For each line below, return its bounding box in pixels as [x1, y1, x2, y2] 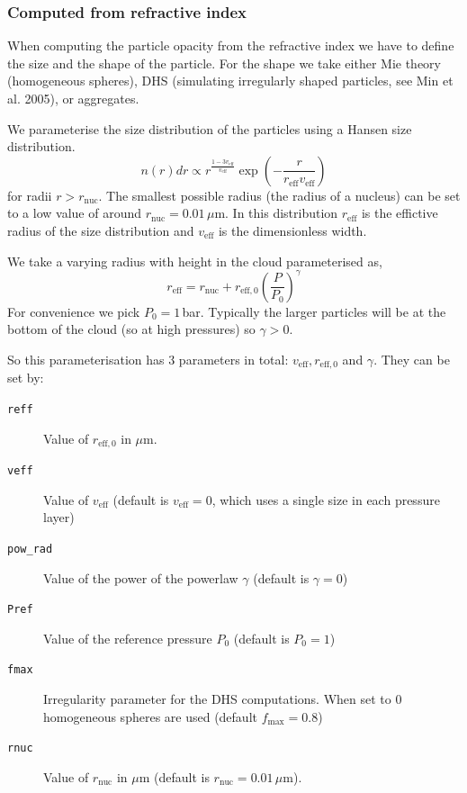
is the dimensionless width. [218, 221, 367, 239]
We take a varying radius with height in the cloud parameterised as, [7, 251, 382, 270]
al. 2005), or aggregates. [7, 89, 139, 107]
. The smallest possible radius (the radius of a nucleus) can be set [98, 185, 461, 204]
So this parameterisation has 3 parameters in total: [7, 349, 289, 368]
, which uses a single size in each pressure [211, 490, 440, 509]
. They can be [373, 349, 450, 368]
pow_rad [7, 542, 53, 555]
